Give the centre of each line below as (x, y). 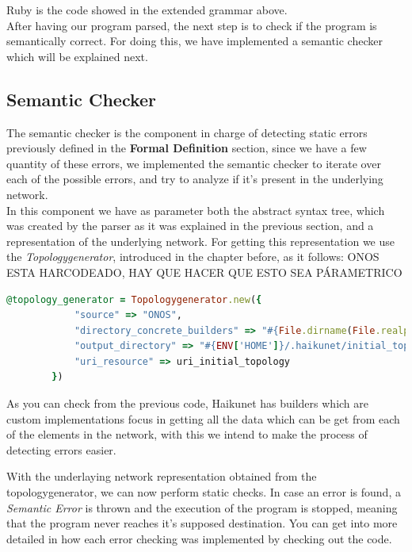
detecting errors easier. (61, 449)
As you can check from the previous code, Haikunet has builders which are (188, 403)
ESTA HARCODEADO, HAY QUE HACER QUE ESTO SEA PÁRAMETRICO (204, 272)
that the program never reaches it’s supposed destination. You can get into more (202, 523)
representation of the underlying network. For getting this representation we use (201, 241)
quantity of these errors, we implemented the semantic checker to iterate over (194, 163)
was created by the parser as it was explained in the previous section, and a (190, 226)
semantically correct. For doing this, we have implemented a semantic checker (195, 41)
